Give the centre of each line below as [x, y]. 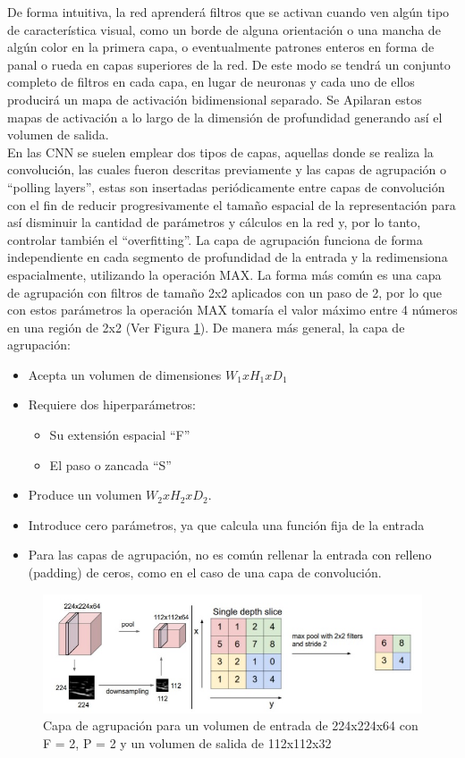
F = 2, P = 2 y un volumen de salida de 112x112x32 [187, 743]
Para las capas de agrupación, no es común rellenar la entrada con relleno [230, 555]
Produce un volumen [85, 495]
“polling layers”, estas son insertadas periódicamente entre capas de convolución [226, 186]
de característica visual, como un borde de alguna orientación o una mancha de [224, 29]
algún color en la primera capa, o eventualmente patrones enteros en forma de [221, 47]
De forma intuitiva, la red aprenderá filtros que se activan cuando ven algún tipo [228, 12]
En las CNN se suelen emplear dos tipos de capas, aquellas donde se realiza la [220, 152]
